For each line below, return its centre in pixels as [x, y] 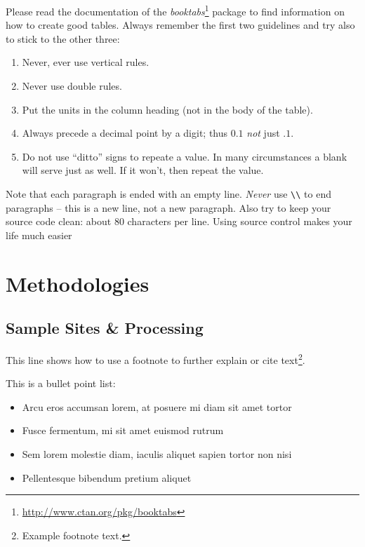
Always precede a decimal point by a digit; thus [125, 133]
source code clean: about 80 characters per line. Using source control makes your [179, 221]
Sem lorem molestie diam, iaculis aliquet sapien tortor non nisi [157, 454]
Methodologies [78, 283]
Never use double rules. [72, 86]
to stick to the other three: [63, 38]
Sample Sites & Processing [105, 328]
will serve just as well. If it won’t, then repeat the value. [143, 170]
